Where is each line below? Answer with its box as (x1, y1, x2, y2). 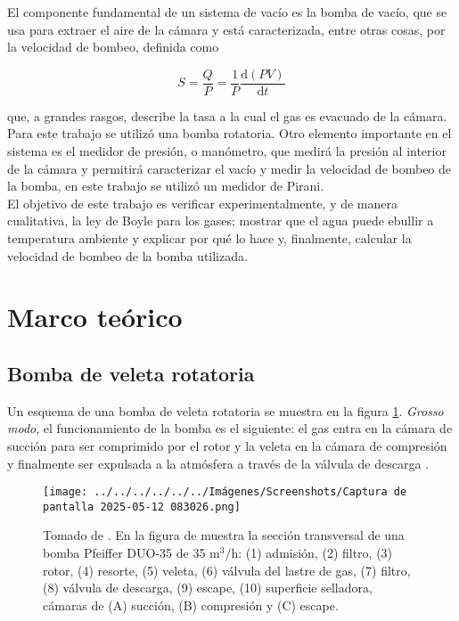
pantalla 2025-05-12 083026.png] (43, 500, 241, 513)
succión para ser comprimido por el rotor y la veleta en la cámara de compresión (7, 436, 447, 454)
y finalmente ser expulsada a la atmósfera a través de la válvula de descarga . (7, 453, 430, 472)
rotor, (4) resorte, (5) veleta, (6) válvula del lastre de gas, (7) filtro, (43, 560, 411, 579)
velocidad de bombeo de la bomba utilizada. (7, 246, 248, 265)
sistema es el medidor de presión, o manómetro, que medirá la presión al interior (7, 142, 447, 160)
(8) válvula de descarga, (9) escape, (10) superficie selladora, (43, 578, 373, 597)
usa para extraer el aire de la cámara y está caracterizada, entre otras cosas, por (7, 20, 446, 38)
